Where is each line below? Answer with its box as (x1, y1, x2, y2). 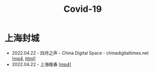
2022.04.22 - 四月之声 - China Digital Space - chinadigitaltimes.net (11, 50, 149, 56)
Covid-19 (63, 3, 102, 15)
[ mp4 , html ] (11, 55, 36, 61)
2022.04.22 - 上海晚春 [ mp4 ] (11, 61, 71, 67)
